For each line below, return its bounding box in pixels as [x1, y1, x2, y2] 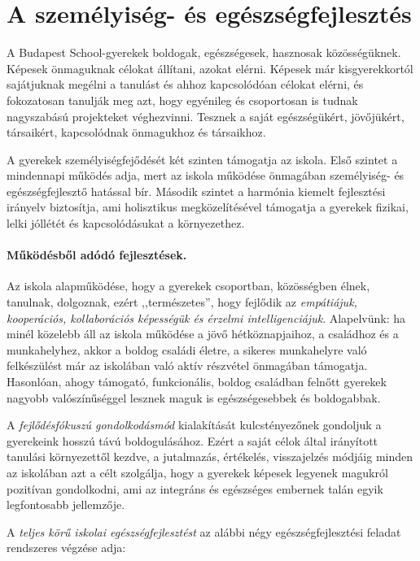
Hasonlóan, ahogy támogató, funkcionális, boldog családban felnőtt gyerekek [7, 373, 387, 390]
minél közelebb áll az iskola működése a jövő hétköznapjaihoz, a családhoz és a [7, 325, 399, 342]
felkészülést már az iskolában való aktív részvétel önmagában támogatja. [7, 357, 368, 374]
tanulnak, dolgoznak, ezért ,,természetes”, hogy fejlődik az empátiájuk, [7, 294, 357, 311]
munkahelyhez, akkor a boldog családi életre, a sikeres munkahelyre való [7, 341, 367, 358]
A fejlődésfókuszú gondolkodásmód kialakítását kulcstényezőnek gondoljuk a [7, 416, 382, 433]
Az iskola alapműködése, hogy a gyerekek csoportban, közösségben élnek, [7, 277, 370, 294]
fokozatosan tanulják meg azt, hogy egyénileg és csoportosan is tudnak [7, 91, 358, 108]
